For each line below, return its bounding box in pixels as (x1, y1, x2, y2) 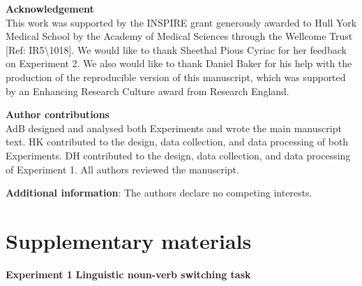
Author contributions (6, 107, 110, 122)
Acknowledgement (6, 1, 94, 15)
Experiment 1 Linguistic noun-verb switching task (6, 266, 251, 281)
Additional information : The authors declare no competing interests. (6, 185, 312, 200)
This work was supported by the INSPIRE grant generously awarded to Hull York (6, 15, 357, 29)
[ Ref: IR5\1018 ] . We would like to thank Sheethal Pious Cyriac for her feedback (6, 42, 347, 57)
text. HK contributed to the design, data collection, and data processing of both (6, 134, 349, 149)
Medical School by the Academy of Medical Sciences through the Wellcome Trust (6, 29, 353, 43)
